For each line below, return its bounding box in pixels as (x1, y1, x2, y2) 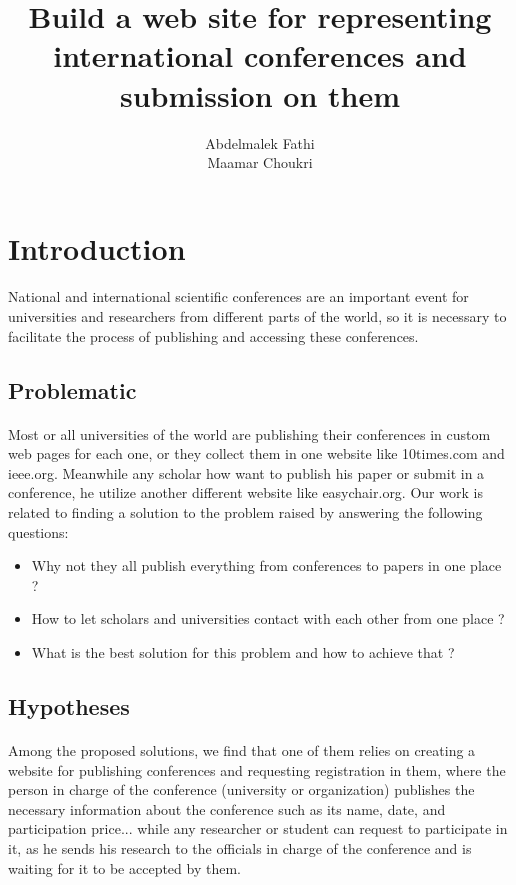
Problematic (8, 374, 137, 405)
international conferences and (53, 35, 467, 76)
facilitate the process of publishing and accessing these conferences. (8, 325, 419, 346)
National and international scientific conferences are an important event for (8, 286, 469, 307)
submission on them (119, 74, 401, 115)
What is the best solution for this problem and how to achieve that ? (31, 641, 455, 662)
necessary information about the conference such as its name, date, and (8, 798, 446, 819)
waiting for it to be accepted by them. (8, 857, 241, 878)
